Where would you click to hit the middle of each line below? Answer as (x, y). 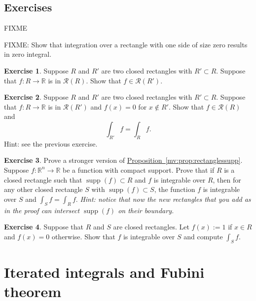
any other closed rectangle (43, 189)
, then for (227, 179)
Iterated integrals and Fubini (104, 272)
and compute (203, 236)
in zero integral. (28, 54)
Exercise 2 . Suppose (36, 97)
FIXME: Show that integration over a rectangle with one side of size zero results (126, 44)
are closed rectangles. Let (151, 227)
